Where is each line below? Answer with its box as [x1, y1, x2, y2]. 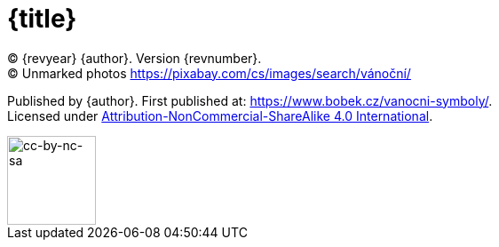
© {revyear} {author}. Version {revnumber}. [7, 50, 262, 66]
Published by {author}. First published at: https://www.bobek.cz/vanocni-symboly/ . [7, 92, 493, 108]
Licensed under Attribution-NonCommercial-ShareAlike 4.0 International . [7, 108, 433, 123]
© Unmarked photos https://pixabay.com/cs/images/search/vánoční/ [7, 65, 411, 81]
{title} [7, 4, 77, 34]
